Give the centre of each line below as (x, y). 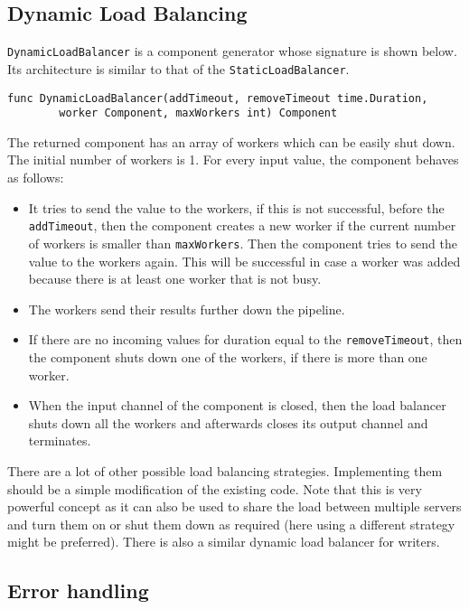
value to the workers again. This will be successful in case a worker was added (244, 261)
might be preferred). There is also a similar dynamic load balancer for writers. (224, 542)
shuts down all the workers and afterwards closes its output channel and (228, 422)
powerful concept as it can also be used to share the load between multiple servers (234, 506)
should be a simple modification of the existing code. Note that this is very (215, 488)
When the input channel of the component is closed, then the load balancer (237, 405)
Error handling (78, 590)
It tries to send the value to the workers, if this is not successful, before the (236, 207)
